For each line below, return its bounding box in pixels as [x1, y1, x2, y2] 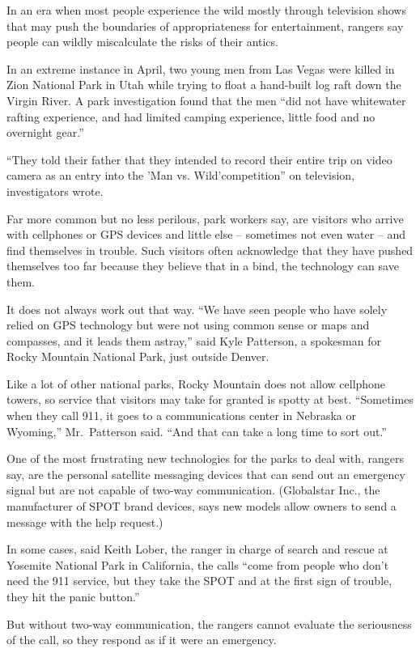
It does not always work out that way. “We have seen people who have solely [6, 300, 388, 317]
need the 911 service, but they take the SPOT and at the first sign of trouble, [6, 572, 392, 589]
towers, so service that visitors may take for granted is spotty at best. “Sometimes [6, 391, 414, 408]
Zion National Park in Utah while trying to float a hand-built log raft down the [6, 76, 401, 93]
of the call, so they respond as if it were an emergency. [6, 631, 277, 648]
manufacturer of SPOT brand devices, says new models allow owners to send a [6, 498, 397, 515]
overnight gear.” [6, 124, 84, 141]
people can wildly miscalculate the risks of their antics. [6, 33, 278, 50]
